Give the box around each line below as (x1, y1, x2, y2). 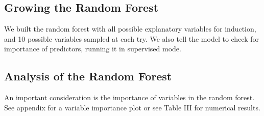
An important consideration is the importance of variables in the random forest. (4, 92, 255, 103)
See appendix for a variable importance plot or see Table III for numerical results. (4, 102, 260, 112)
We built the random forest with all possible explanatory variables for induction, (4, 23, 256, 34)
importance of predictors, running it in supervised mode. (4, 43, 181, 54)
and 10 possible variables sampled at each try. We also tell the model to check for (4, 33, 259, 44)
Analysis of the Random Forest (4, 68, 172, 84)
